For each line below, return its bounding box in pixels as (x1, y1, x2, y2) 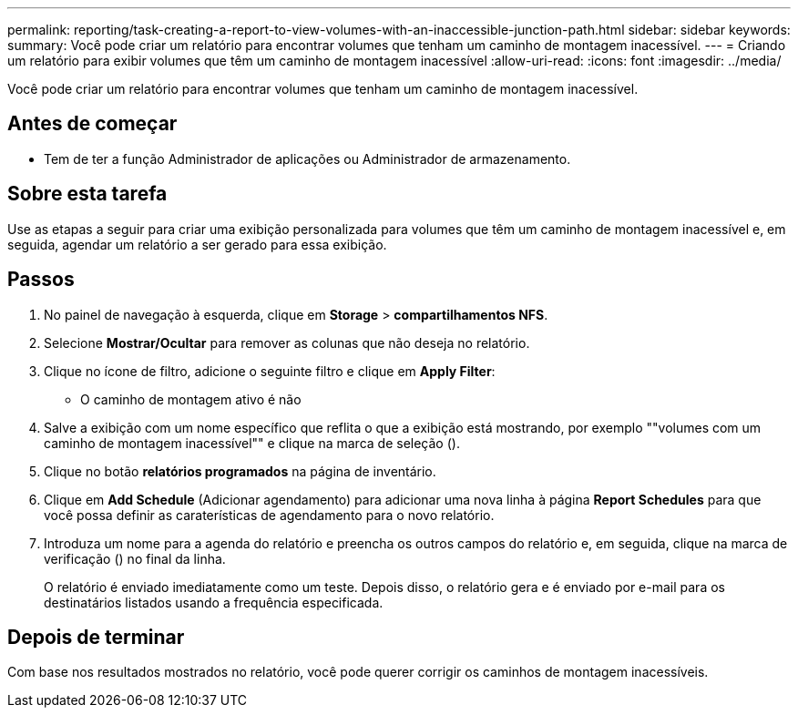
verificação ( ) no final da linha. (44, 550, 226, 567)
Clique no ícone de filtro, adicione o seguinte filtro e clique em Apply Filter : (44, 363, 496, 379)
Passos (7, 268, 75, 291)
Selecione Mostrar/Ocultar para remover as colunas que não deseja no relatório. (44, 334, 530, 351)
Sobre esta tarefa (7, 182, 168, 206)
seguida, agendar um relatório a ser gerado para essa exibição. (7, 236, 387, 252)
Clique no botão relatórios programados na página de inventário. (44, 463, 436, 479)
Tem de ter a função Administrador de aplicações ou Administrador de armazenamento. (44, 150, 571, 167)
